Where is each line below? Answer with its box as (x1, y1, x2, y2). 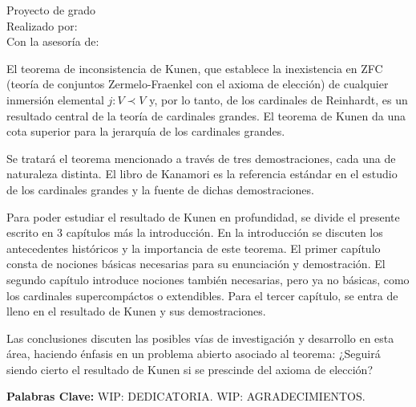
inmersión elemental (6, 91, 104, 108)
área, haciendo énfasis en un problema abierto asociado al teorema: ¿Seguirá (6, 345, 381, 362)
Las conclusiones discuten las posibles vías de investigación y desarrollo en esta (6, 329, 394, 346)
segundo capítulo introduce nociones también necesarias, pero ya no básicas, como (6, 271, 410, 287)
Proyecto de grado (6, 2, 96, 18)
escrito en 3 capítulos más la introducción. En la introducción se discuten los (6, 224, 383, 241)
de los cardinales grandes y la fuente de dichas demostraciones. (6, 181, 314, 197)
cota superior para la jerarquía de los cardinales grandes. (6, 123, 285, 140)
